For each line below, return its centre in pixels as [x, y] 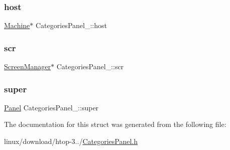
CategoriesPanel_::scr [90, 66]
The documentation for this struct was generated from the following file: [115, 124]
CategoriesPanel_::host [71, 25]
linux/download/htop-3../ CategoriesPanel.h [71, 141]
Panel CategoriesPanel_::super [51, 107]
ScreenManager [28, 66]
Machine [17, 25]
